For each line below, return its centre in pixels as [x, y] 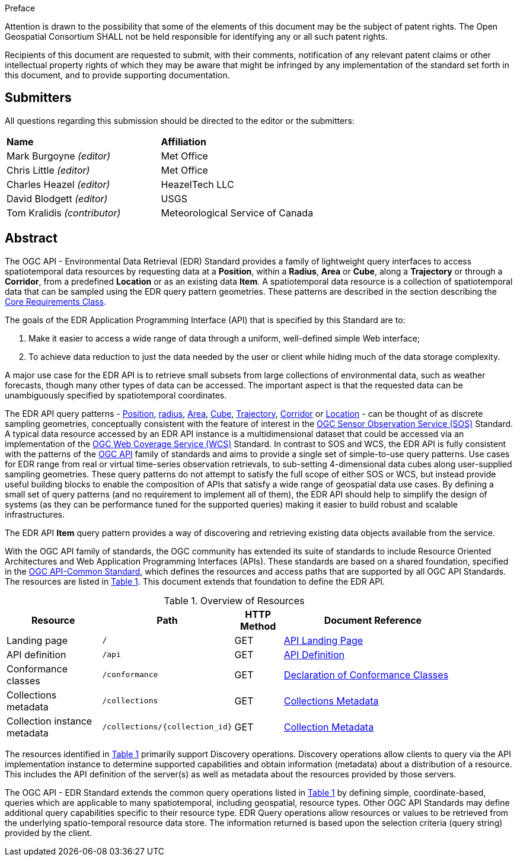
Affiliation [183, 141]
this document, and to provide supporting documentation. [117, 75]
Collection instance [50, 721]
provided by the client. [49, 833]
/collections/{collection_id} [167, 727]
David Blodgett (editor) [57, 198]
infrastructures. [35, 514]
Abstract [31, 238]
